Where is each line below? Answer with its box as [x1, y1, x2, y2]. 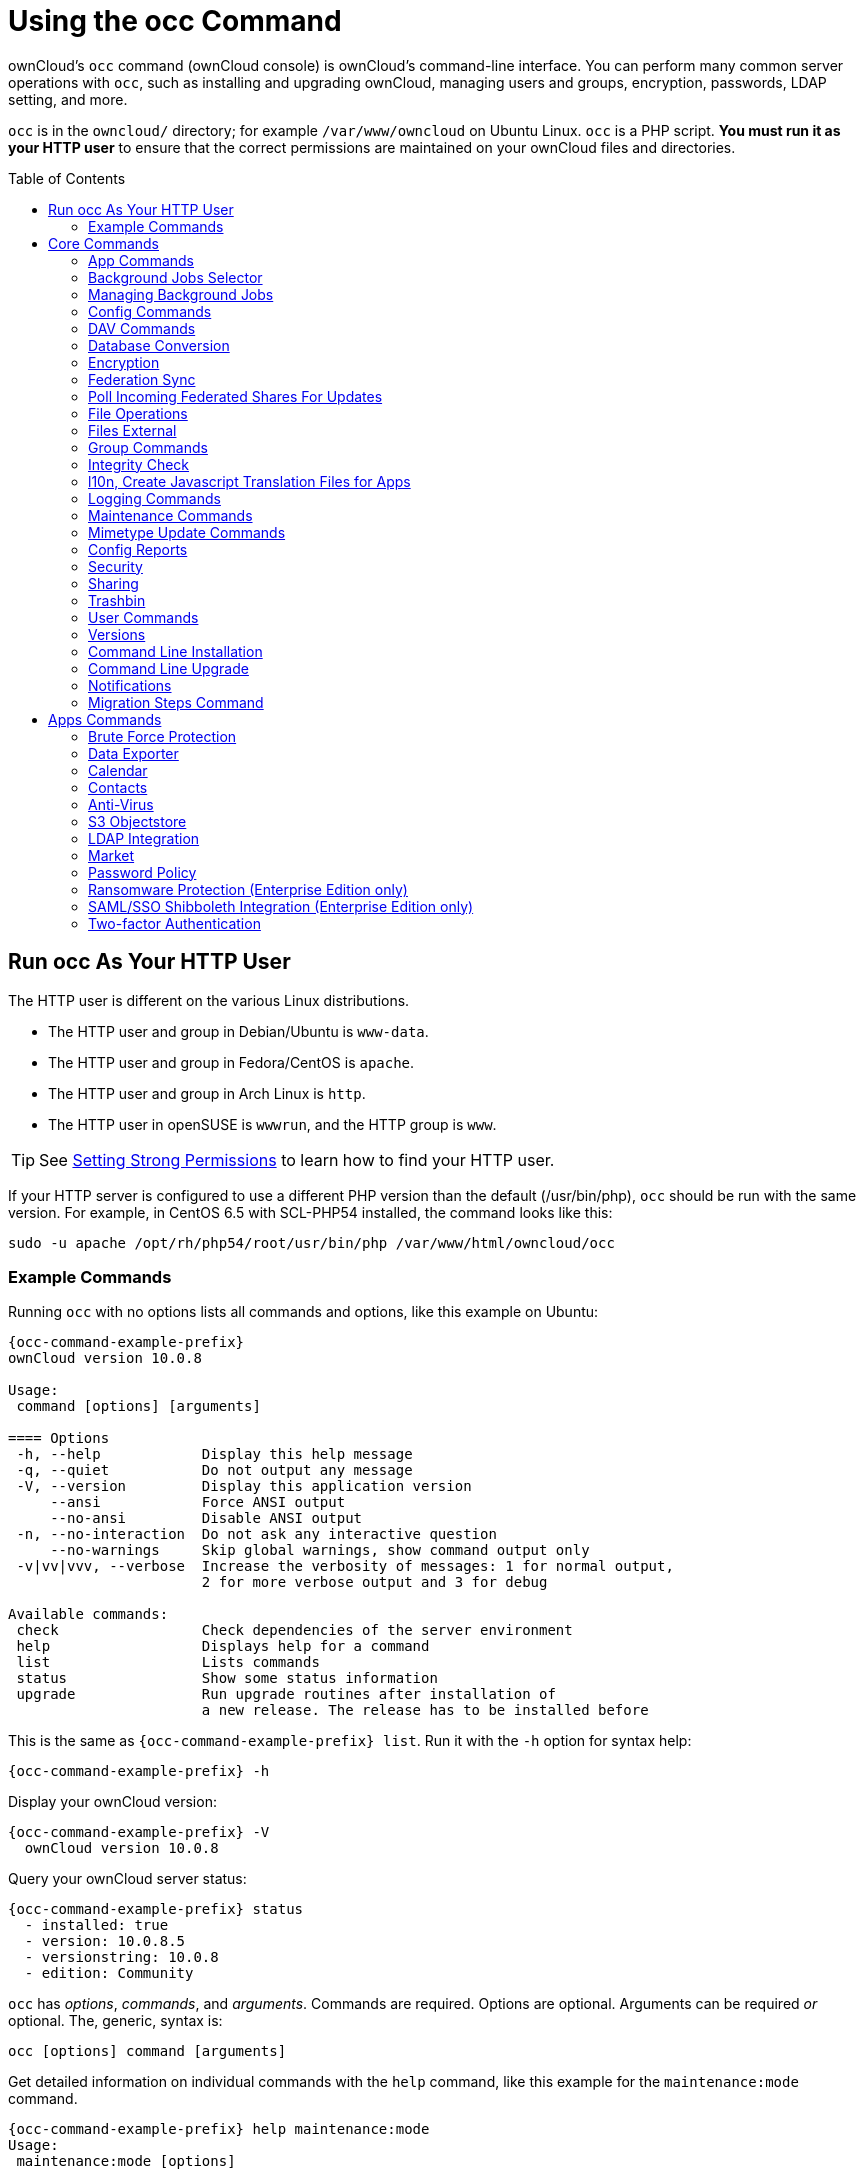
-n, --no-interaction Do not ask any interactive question [16, 1526, 497, 1543]
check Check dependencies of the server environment [16, 1622, 573, 1639]
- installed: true [24, 1917, 169, 1934]
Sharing [88, 574, 139, 592]
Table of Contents [8, 169, 126, 187]
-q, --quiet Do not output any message [16, 1462, 413, 1479]
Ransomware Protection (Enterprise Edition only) [88, 880, 408, 898]
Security [88, 557, 143, 575]
